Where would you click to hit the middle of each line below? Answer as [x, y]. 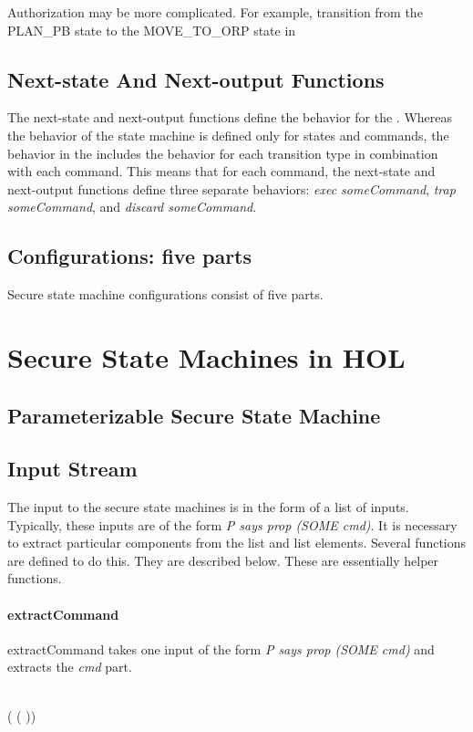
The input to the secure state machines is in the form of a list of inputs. [208, 507]
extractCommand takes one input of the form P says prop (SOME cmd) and [221, 648]
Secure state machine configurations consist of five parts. [165, 294]
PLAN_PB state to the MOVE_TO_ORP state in [152, 30]
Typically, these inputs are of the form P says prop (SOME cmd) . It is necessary [232, 524]
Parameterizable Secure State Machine [194, 415]
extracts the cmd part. [70, 667]
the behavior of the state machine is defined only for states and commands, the [228, 135]
